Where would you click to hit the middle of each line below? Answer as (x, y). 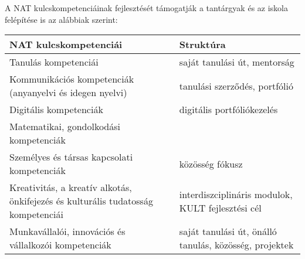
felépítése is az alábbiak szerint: (61, 19)
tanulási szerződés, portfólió (236, 86)
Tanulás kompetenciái (54, 62)
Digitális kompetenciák (56, 110)
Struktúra (202, 45)
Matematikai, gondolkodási (65, 127)
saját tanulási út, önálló (228, 231)
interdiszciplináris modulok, (236, 194)
